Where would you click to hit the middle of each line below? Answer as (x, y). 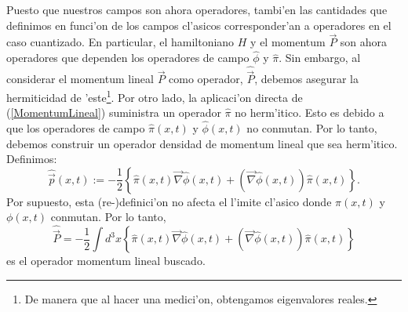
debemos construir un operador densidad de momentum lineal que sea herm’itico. (202, 143)
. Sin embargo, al (320, 58)
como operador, (206, 79)
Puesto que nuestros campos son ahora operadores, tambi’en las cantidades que (197, 9)
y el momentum (288, 42)
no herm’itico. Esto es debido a (310, 112)
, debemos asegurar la (306, 79)
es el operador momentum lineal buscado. (106, 261)
